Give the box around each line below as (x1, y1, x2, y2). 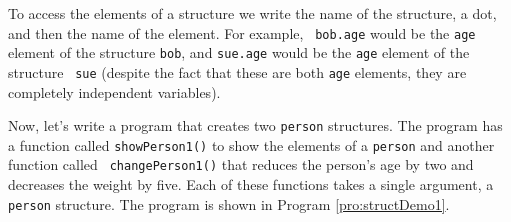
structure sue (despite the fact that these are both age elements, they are (8, 61, 467, 82)
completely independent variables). (8, 81, 221, 102)
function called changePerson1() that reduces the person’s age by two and (8, 154, 474, 175)
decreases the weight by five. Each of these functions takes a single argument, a (8, 174, 494, 195)
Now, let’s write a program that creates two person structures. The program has (8, 115, 503, 136)
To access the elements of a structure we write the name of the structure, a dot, (8, 3, 497, 23)
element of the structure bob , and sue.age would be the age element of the (8, 42, 470, 63)
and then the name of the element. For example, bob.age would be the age (8, 22, 476, 43)
